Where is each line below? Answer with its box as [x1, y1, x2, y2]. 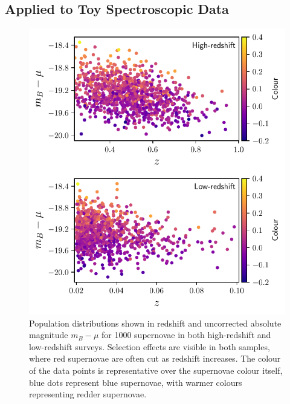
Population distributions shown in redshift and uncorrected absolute [29, 316, 282, 329]
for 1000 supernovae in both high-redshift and [101, 328, 271, 341]
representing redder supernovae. [29, 388, 147, 400]
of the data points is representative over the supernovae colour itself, [29, 363, 283, 376]
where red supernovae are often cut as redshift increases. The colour [29, 352, 281, 365]
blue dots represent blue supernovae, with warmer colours [29, 376, 242, 388]
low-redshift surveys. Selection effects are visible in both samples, [29, 340, 270, 353]
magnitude [29, 328, 68, 341]
